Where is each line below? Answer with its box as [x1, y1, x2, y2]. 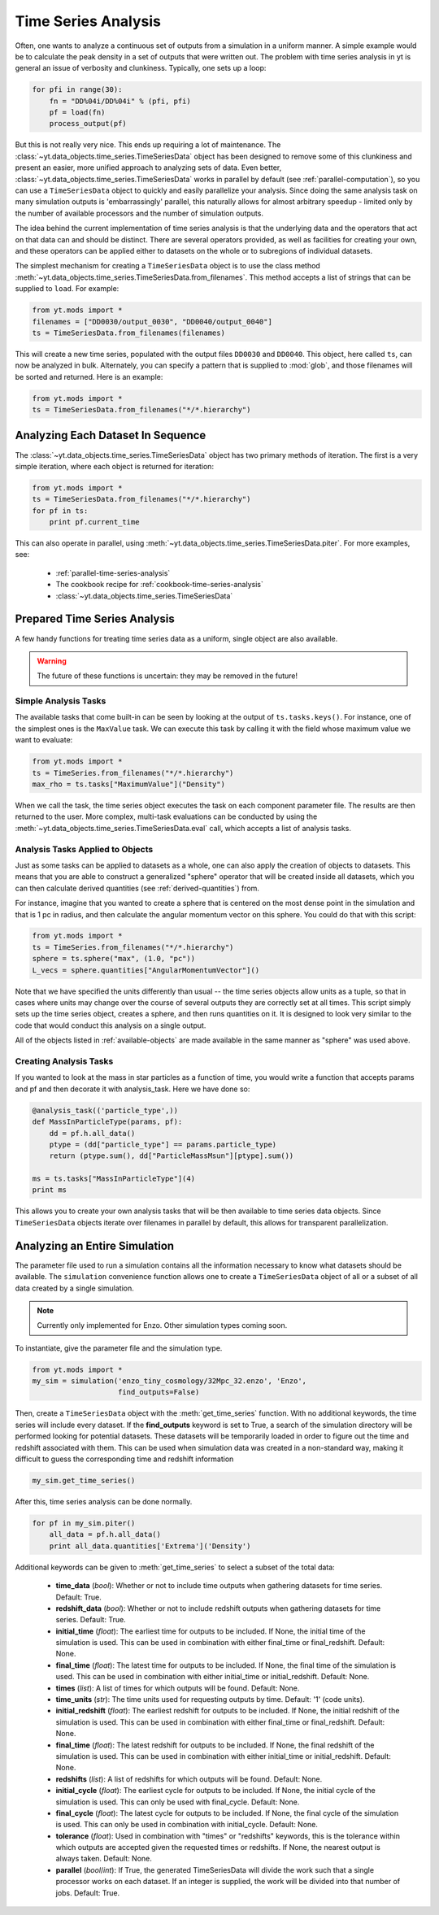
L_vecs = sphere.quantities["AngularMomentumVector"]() [32, 965, 260, 975]
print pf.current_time [49, 517, 140, 527]
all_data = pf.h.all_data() [49, 1530, 162, 1539]
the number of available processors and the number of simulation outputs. [15, 208, 264, 218]
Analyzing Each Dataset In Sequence [15, 429, 206, 442]
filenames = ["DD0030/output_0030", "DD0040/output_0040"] [32, 317, 272, 326]
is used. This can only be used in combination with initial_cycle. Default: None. [55, 1820, 319, 1830]
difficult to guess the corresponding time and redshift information [15, 1454, 234, 1464]
